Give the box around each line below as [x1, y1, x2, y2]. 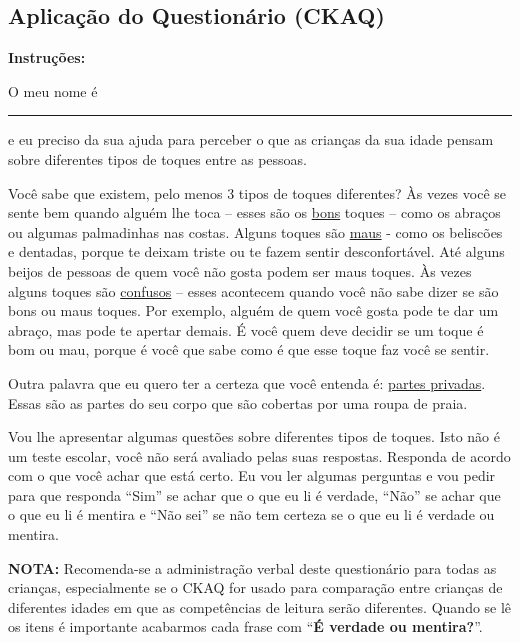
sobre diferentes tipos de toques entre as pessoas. [8, 148, 307, 169]
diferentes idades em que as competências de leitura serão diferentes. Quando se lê [8, 596, 512, 617]
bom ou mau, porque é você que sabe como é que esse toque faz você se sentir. [8, 339, 490, 360]
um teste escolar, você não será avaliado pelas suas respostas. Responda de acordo [8, 445, 511, 466]
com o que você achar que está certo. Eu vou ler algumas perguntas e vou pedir [8, 465, 496, 486]
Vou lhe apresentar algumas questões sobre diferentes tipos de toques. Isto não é [8, 426, 500, 447]
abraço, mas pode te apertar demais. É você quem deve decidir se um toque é [8, 319, 484, 340]
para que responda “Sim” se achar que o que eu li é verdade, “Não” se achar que [8, 484, 501, 505]
